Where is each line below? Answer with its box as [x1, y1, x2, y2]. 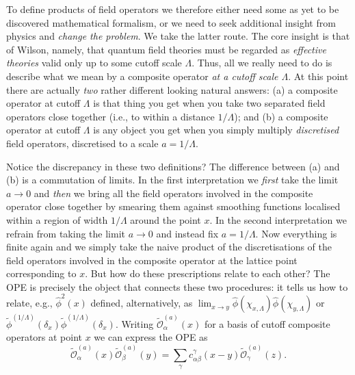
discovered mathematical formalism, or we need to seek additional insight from [6, 15, 336, 29]
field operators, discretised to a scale [6, 135, 159, 150]
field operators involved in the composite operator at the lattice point [6, 253, 298, 267]
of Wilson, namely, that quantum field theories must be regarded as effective [6, 42, 326, 56]
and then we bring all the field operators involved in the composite [34, 185, 313, 200]
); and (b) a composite [234, 109, 328, 123]
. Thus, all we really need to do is [192, 55, 332, 70]
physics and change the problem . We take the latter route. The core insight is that [6, 29, 350, 43]
